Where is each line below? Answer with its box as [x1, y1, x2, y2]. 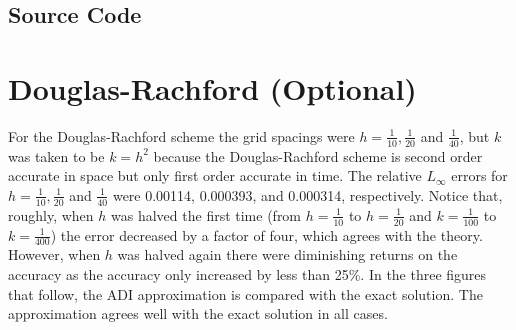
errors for [451, 165, 508, 186]
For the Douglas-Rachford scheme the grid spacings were [8, 125, 355, 146]
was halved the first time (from [111, 204, 302, 225]
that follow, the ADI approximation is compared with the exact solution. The [8, 283, 483, 304]
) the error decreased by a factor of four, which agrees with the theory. [50, 224, 483, 245]
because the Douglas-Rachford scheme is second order [153, 145, 483, 166]
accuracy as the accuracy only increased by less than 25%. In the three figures [8, 264, 487, 284]
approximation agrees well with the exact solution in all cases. [8, 303, 388, 324]
